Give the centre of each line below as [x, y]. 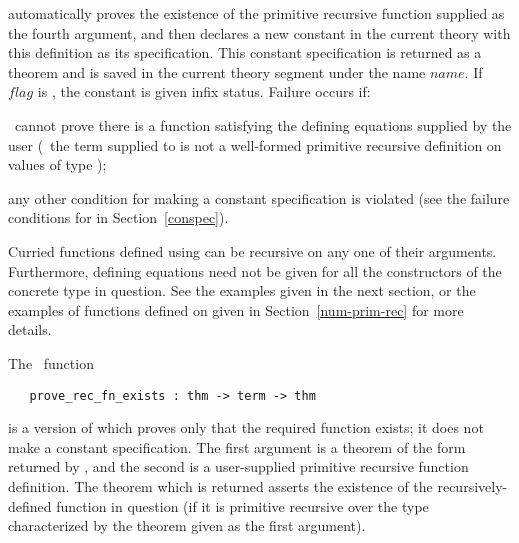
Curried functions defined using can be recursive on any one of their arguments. [252, 250]
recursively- [472, 485]
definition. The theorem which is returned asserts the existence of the [220, 485]
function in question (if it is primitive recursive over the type [242, 505]
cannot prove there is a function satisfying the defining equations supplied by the [263, 124]
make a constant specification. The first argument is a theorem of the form [237, 446]
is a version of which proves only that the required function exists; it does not [246, 427]
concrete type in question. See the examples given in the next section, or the [242, 290]
